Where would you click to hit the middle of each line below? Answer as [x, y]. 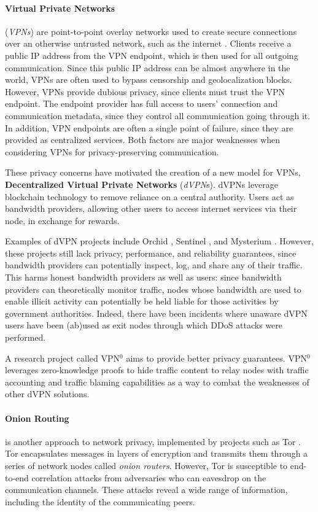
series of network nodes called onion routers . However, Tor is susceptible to [146, 465]
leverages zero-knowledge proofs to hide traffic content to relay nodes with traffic [157, 370]
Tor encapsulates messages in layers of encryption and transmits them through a [157, 453]
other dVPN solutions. [47, 394]
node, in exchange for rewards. [62, 220]
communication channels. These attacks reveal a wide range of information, [146, 490]
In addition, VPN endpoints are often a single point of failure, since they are [149, 127]
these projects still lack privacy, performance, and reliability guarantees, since [151, 253]
